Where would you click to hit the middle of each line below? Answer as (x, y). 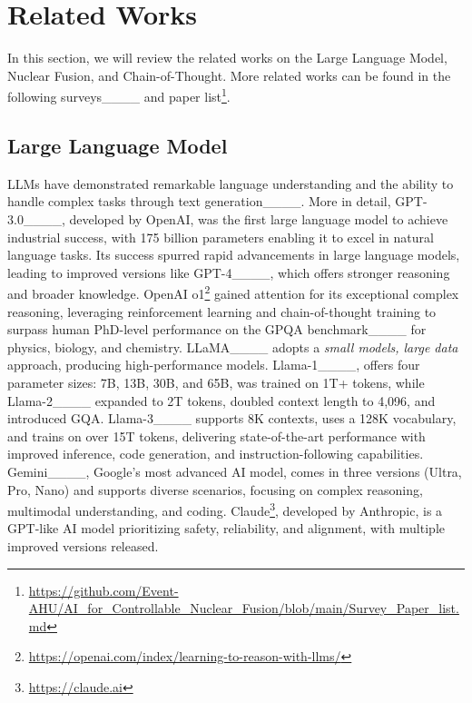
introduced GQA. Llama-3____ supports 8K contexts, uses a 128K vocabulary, (232, 418)
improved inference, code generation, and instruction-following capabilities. (216, 454)
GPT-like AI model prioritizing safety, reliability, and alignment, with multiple (226, 528)
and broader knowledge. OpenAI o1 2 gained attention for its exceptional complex (233, 292)
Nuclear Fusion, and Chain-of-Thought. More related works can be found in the (229, 75)
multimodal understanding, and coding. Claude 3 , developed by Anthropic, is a (225, 509)
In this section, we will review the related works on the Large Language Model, (227, 58)
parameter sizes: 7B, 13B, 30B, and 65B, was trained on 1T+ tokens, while (216, 382)
